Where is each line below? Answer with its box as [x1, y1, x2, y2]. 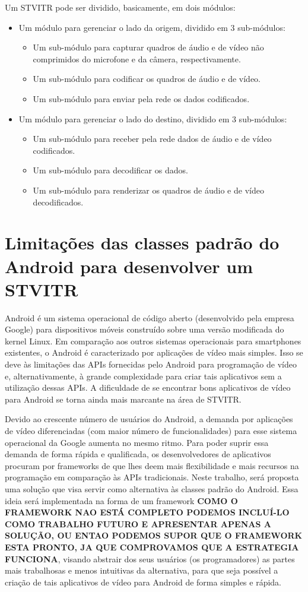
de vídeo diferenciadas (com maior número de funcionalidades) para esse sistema [5, 424, 297, 436]
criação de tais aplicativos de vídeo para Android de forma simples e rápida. [5, 575, 282, 588]
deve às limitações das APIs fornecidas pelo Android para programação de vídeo [5, 358, 297, 370]
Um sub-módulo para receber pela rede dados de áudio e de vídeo [33, 132, 272, 145]
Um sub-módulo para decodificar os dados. [33, 164, 188, 176]
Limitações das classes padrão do [5, 230, 280, 255]
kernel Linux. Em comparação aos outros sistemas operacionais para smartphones [5, 334, 301, 347]
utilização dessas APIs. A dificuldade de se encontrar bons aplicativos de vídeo [5, 381, 291, 394]
